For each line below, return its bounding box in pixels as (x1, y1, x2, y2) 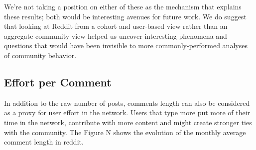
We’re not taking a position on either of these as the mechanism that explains (4, 1, 242, 11)
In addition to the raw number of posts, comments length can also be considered (4, 97, 250, 108)
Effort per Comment (4, 74, 112, 89)
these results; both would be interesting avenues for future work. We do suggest (4, 11, 247, 21)
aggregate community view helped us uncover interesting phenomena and (4, 30, 227, 41)
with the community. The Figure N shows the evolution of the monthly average (4, 127, 246, 137)
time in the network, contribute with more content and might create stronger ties (4, 117, 252, 127)
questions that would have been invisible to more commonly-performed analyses (4, 40, 248, 51)
